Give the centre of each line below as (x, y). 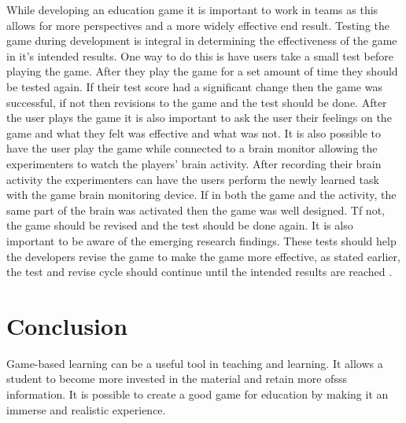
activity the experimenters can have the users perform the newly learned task (193, 179)
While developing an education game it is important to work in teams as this (192, 9)
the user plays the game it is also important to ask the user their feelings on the (199, 118)
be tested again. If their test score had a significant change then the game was (194, 86)
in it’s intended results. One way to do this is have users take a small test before (200, 55)
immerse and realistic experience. (86, 409)
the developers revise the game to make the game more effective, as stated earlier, (203, 256)
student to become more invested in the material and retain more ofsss (177, 379)
